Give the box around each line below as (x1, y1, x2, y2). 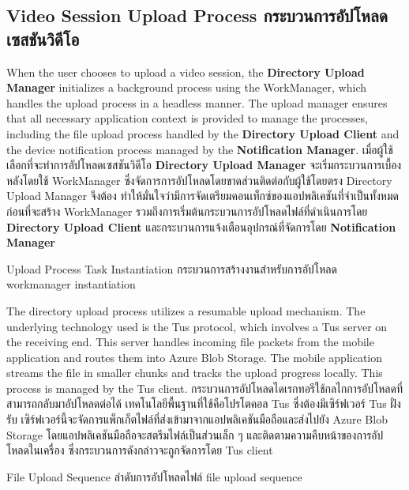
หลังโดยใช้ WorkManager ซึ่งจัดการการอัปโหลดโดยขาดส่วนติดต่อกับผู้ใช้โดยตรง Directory (6, 171, 392, 188)
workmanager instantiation (6, 276, 136, 292)
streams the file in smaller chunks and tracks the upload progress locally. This (6, 364, 383, 381)
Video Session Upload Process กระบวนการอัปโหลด (6, 3, 388, 28)
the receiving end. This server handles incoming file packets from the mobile (6, 334, 374, 350)
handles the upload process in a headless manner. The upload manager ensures (6, 94, 388, 111)
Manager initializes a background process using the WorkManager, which (6, 79, 366, 96)
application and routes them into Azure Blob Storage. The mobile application (6, 349, 383, 365)
